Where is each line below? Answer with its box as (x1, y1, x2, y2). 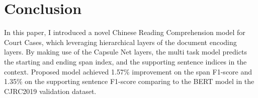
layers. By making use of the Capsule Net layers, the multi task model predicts (4, 46, 247, 57)
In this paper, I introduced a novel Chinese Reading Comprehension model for (4, 27, 245, 37)
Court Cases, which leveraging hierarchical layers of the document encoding (4, 36, 237, 47)
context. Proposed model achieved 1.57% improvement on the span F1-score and (4, 66, 252, 76)
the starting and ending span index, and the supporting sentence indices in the (4, 56, 247, 66)
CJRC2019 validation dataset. (4, 85, 97, 96)
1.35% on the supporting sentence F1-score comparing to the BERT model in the (4, 76, 254, 86)
